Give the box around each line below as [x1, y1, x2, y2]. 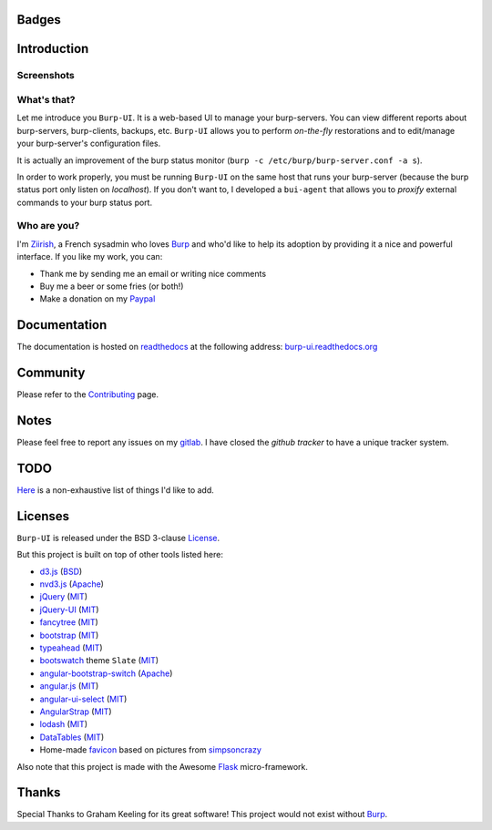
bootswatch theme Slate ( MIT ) [39, 655, 159, 666]
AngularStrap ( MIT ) [39, 706, 113, 717]
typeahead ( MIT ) [39, 642, 104, 653]
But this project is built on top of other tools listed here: [16, 549, 223, 560]
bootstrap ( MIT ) [39, 630, 99, 640]
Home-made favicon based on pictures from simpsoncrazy [39, 744, 261, 755]
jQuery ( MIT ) [39, 591, 88, 602]
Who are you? [16, 220, 80, 232]
